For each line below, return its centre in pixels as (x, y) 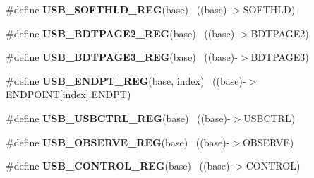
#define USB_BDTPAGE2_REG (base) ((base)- (122, 33)
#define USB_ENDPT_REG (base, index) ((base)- (126, 80)
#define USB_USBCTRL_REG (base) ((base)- (118, 118)
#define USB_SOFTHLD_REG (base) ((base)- (118, 9)
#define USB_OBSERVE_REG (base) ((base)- (118, 142)
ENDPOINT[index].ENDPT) (68, 94)
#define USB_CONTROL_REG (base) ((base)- (120, 166)
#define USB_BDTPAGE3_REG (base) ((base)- (122, 57)
